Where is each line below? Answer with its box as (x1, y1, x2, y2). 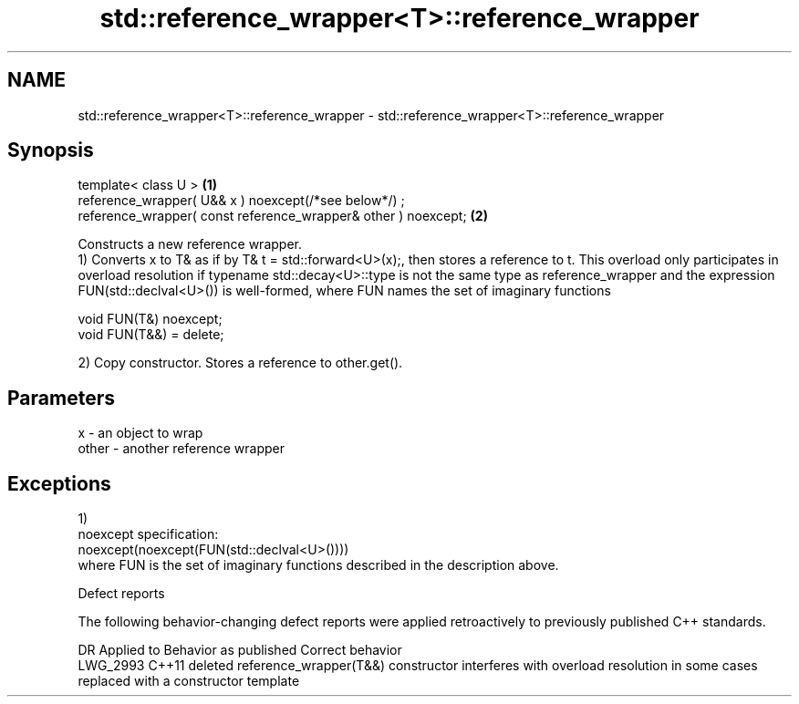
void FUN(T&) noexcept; (78, 311, 223, 327)
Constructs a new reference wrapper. (78, 236, 302, 253)
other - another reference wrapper (78, 440, 285, 457)
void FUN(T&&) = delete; (78, 326, 224, 343)
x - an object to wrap (78, 425, 203, 441)
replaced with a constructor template (78, 673, 300, 689)
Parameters (7, 386, 115, 409)
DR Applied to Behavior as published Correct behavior (78, 642, 402, 658)
